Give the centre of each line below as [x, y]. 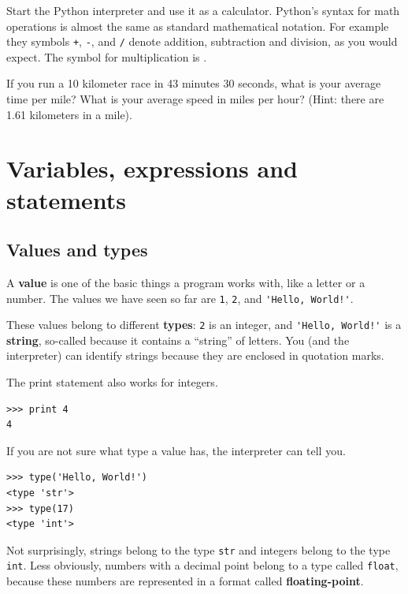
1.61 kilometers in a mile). [69, 114]
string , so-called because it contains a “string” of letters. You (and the [178, 340]
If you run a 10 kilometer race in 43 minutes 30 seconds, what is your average [194, 83]
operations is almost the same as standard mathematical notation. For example [198, 26]
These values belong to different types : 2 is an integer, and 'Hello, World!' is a [204, 325]
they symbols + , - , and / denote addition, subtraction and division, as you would [202, 41]
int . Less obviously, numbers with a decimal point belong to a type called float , [202, 565]
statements [66, 199]
